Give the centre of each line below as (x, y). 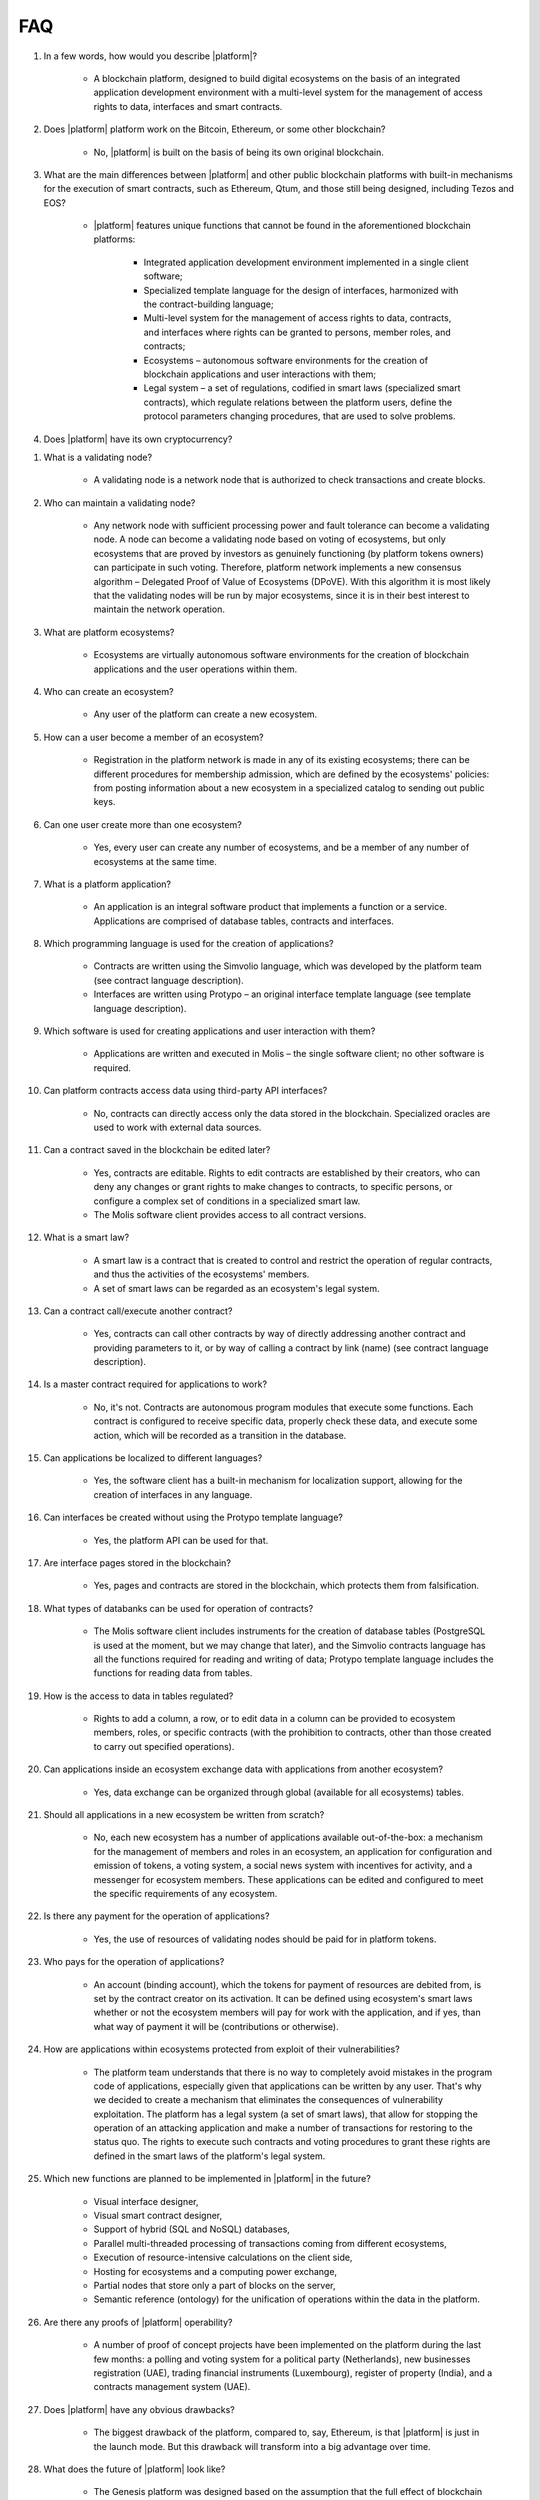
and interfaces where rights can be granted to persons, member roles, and (297, 332)
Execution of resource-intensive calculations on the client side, (223, 2257)
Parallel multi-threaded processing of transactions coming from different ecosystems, (270, 2243)
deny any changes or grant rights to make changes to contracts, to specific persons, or (273, 1187)
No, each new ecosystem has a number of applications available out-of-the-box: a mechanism (288, 1837)
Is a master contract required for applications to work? (155, 1384)
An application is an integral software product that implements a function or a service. (270, 907)
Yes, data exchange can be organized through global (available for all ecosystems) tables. (279, 1792)
